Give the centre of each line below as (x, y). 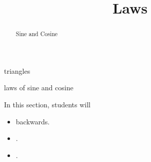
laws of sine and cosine (39, 88)
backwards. (33, 121)
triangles (17, 70)
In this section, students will (47, 105)
